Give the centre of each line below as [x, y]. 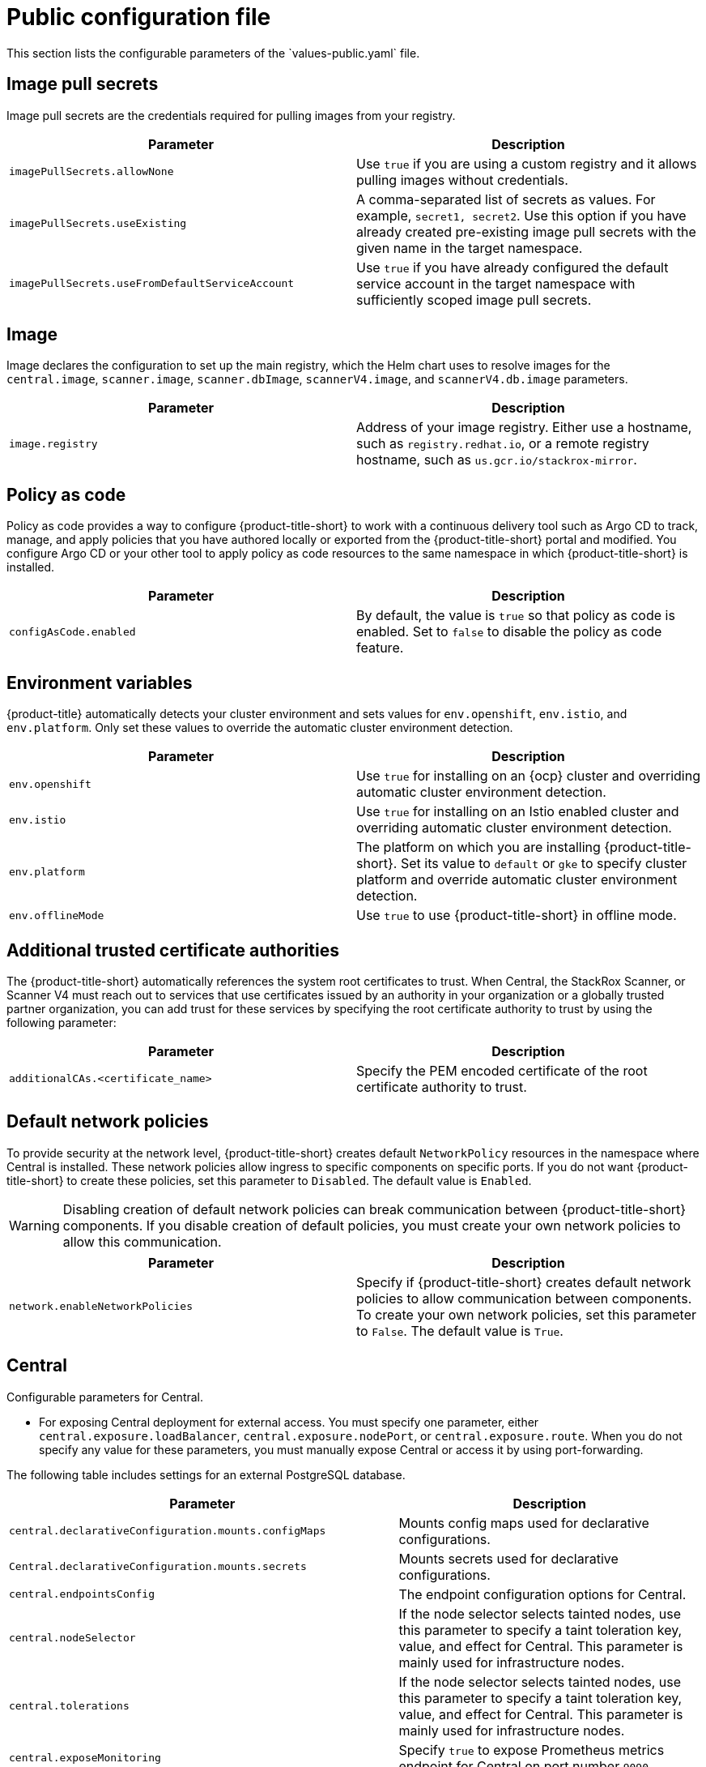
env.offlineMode [57, 915]
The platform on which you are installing [478, 847]
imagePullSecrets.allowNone [91, 172]
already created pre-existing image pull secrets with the [526, 231]
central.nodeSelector [72, 1638]
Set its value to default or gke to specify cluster [544, 864]
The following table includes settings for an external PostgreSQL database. [206, 1474]
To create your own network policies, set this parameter [527, 1314]
